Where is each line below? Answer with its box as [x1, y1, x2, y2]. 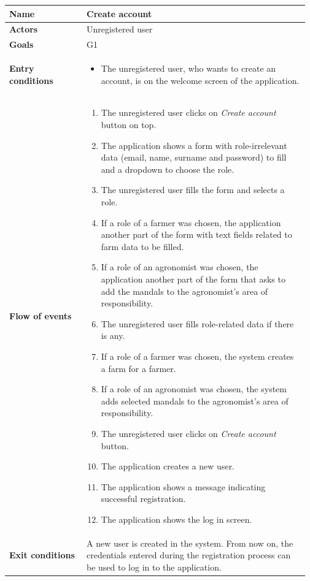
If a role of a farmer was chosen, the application [101, 216, 281, 229]
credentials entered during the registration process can [87, 549, 291, 561]
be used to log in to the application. [87, 560, 222, 573]
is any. [101, 329, 125, 342]
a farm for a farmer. [101, 362, 176, 374]
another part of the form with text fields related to [101, 228, 292, 241]
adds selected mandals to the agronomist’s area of [101, 394, 289, 407]
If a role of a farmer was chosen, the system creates [101, 349, 294, 362]
